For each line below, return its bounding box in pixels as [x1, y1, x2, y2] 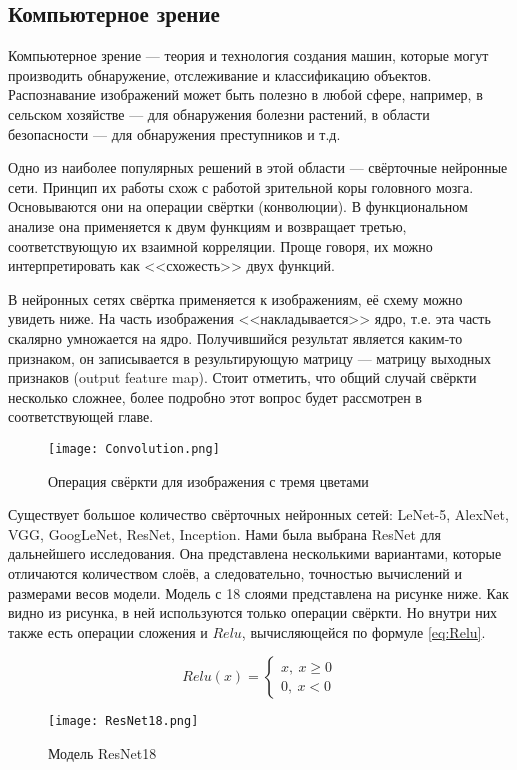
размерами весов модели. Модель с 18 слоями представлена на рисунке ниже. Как [8, 582, 509, 603]
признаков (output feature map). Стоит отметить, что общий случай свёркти [8, 367, 477, 388]
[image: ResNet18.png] [48, 714, 199, 729]
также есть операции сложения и [8, 621, 208, 642]
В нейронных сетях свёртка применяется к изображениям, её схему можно [8, 288, 463, 309]
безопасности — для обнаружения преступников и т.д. [8, 123, 341, 144]
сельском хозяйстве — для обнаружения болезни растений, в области [8, 103, 430, 124]
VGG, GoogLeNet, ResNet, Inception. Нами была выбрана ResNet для [8, 523, 442, 544]
